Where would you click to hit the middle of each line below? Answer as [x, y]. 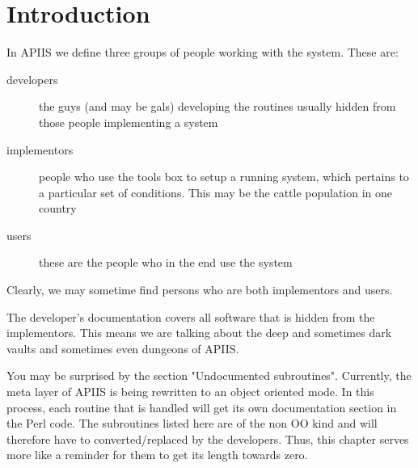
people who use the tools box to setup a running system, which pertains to [224, 177]
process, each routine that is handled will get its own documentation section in [202, 407]
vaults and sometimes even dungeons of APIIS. [123, 348]
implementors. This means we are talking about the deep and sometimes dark [199, 333]
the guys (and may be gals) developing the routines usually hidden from [217, 106]
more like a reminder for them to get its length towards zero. [157, 455]
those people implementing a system [129, 122]
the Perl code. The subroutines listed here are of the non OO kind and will [192, 423]
